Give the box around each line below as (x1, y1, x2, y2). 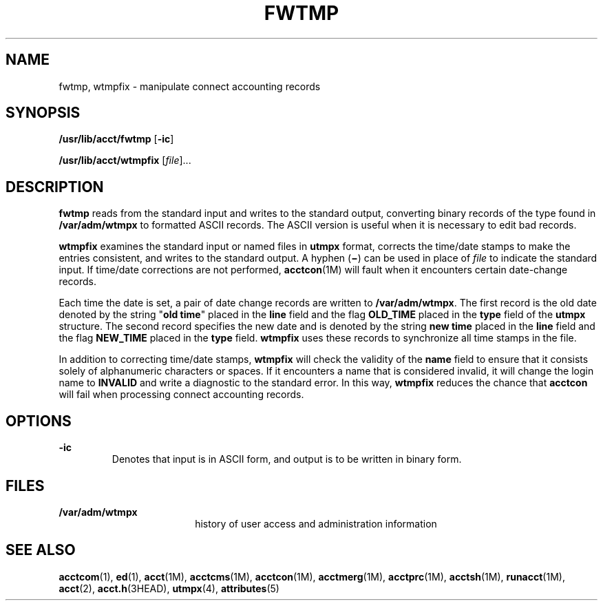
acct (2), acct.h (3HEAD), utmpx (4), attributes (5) (59, 582, 279, 594)
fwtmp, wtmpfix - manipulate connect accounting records (59, 80, 321, 92)
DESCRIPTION (6, 178, 104, 196)
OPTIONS (6, 412, 72, 430)
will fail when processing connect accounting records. (59, 388, 304, 401)
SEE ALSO (6, 541, 76, 559)
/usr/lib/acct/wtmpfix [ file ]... (59, 154, 191, 167)
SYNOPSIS (6, 104, 81, 122)
